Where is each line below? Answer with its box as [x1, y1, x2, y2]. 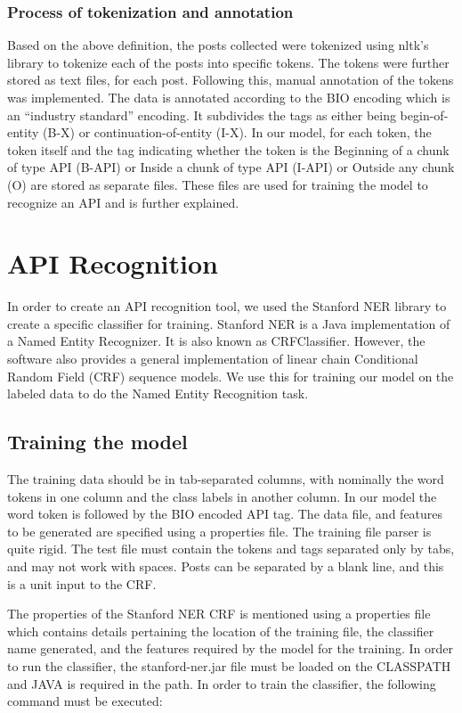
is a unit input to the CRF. [7, 574, 157, 593]
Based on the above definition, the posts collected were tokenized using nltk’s [7, 36, 429, 54]
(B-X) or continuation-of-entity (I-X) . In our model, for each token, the [43, 123, 432, 142]
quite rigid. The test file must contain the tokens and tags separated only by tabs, [7, 539, 455, 558]
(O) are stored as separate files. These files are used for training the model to [7, 175, 428, 193]
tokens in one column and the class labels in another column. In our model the [7, 487, 437, 505]
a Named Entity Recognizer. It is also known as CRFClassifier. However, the [7, 332, 426, 350]
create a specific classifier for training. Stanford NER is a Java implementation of [7, 314, 450, 332]
